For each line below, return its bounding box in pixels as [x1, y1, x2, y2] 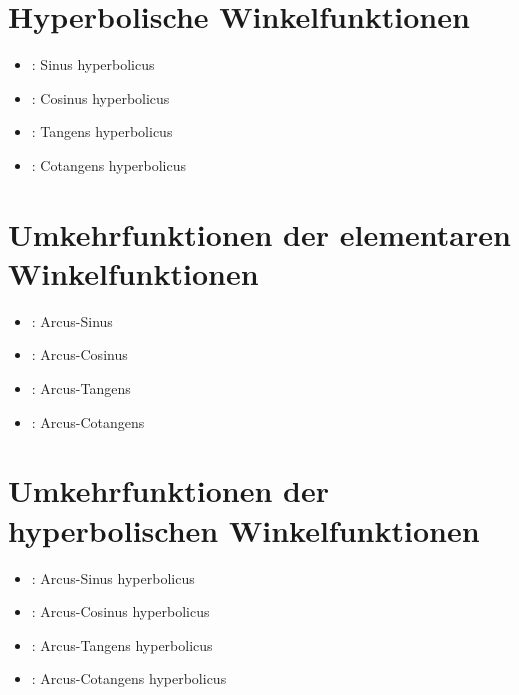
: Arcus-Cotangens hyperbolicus [31, 668, 227, 689]
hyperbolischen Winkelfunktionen [8, 509, 480, 550]
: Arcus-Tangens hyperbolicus [31, 634, 213, 655]
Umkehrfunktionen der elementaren [8, 213, 511, 254]
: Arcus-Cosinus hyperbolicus [31, 601, 210, 622]
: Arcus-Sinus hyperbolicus [31, 567, 195, 588]
